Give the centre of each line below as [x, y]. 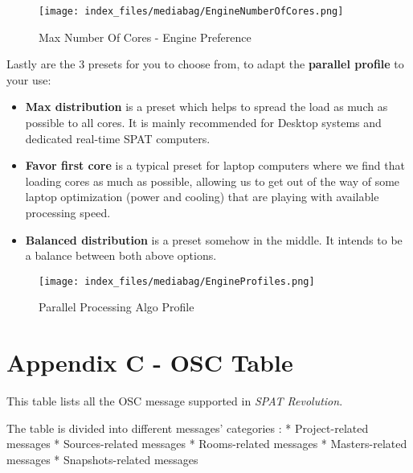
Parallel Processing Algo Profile [117, 307]
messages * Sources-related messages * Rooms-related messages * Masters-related [207, 444]
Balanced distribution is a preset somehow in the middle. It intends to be [214, 239]
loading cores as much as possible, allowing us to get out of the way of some [213, 181]
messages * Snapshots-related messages [102, 459]
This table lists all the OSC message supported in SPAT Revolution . [175, 401]
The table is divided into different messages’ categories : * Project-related [188, 428]
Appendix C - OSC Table [150, 362]
